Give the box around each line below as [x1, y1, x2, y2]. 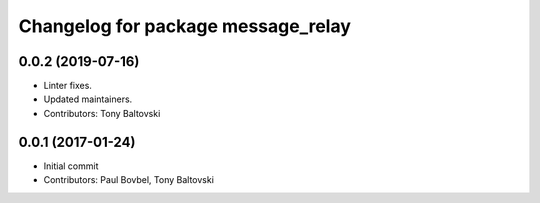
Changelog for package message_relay [18, 15, 352, 37]
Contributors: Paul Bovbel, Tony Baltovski [43, 174, 215, 186]
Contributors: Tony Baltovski [43, 107, 161, 119]
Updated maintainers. [43, 93, 133, 105]
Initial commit [43, 160, 99, 172]
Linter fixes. [43, 80, 92, 92]
